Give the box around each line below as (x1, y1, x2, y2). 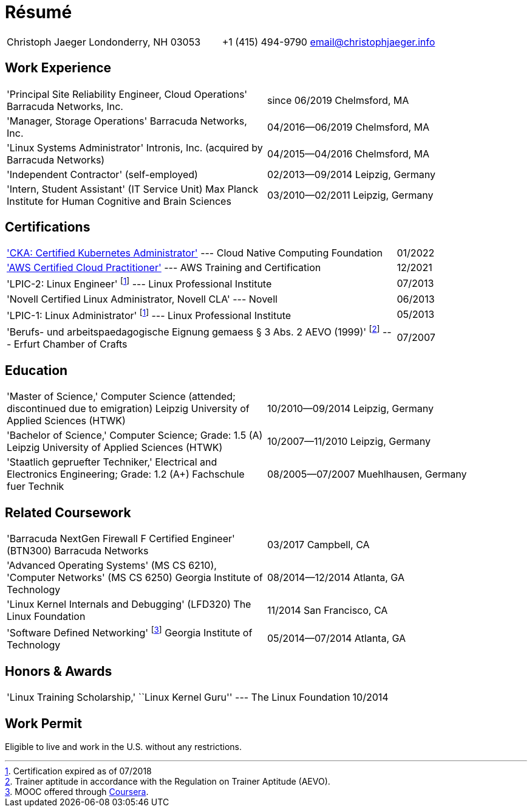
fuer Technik (7, 480, 64, 493)
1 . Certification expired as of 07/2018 (5, 766, 152, 777)
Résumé (5, 2, 72, 22)
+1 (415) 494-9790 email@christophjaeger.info (222, 35, 435, 48)
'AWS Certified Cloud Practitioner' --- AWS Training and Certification (7, 261, 321, 274)
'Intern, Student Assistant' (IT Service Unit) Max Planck (7, 182, 259, 195)
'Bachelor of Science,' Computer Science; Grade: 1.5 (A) (7, 429, 263, 442)
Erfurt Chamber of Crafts (13, 338, 128, 351)
